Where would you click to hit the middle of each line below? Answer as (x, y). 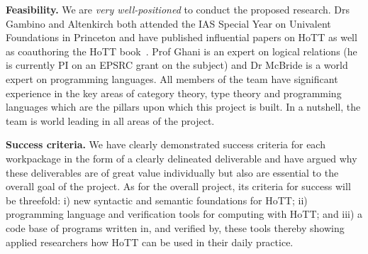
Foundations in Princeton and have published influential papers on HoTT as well (182, 37)
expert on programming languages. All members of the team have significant (172, 78)
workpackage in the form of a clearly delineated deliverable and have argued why (182, 158)
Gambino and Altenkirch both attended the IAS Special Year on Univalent (168, 23)
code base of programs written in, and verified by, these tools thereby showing (175, 227)
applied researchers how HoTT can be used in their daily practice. (150, 242)
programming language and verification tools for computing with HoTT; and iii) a (184, 214)
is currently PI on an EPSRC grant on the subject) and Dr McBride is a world (177, 65)
